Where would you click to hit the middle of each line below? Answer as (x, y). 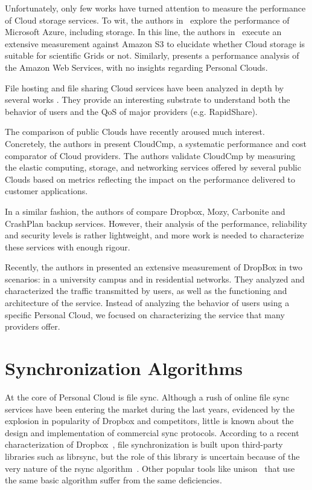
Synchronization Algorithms (124, 368)
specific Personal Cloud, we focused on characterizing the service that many (145, 314)
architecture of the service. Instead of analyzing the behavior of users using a (147, 303)
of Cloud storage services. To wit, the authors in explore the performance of (147, 20)
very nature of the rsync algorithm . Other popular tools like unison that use (150, 468)
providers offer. (33, 326)
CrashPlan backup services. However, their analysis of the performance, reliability (156, 223)
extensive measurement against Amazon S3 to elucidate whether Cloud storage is (155, 43)
